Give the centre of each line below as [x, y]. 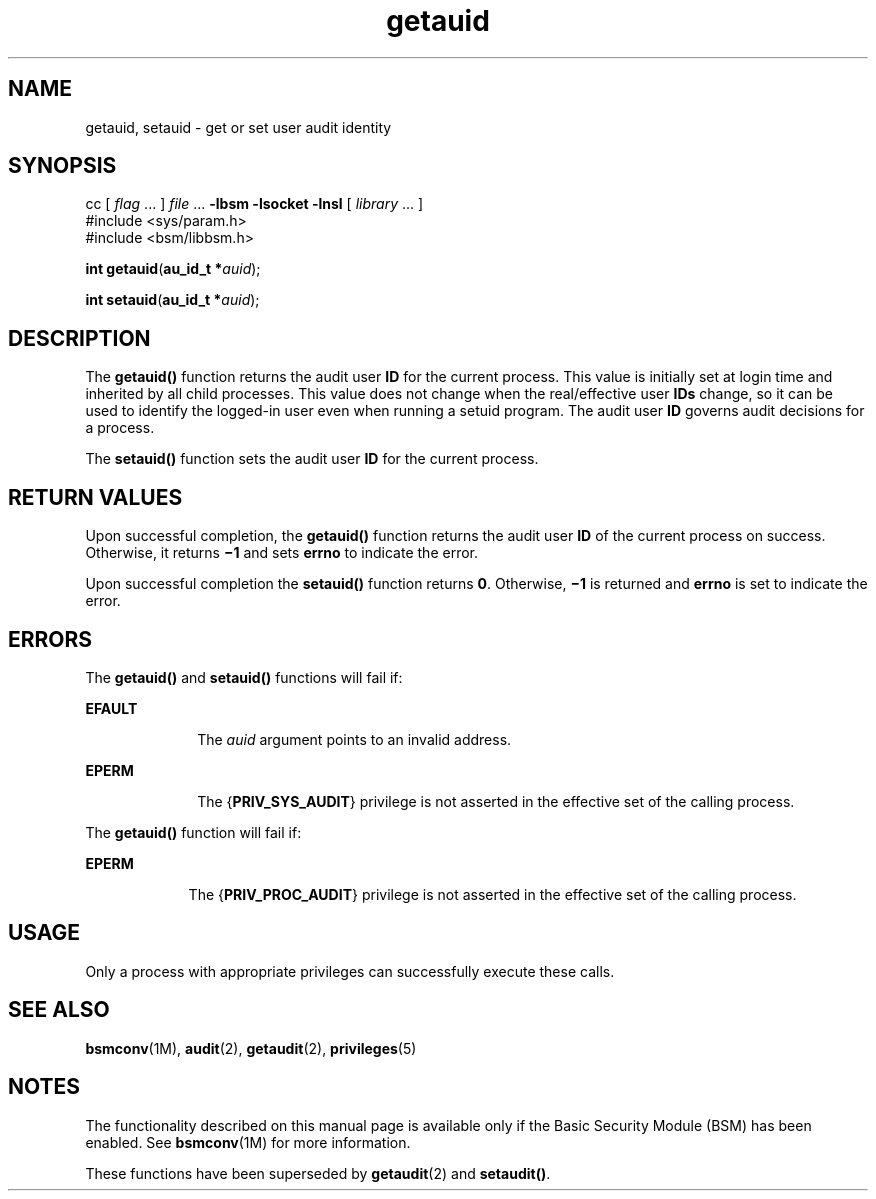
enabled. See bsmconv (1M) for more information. [248, 1142]
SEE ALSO [59, 1010]
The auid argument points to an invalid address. [354, 739]
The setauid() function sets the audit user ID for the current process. [312, 459]
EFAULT [111, 708]
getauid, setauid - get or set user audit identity [238, 127]
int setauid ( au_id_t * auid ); [172, 300]
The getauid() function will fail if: [193, 832]
